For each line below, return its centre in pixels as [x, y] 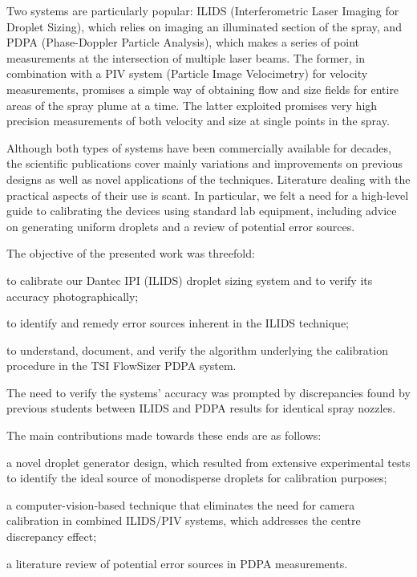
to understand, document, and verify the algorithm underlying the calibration [197, 349]
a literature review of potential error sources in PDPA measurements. [177, 563]
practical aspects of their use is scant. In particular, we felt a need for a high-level [208, 195]
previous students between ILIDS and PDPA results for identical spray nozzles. [201, 408]
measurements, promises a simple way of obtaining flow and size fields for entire [203, 89]
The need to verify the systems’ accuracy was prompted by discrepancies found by [208, 392]
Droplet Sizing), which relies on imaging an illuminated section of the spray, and [204, 26]
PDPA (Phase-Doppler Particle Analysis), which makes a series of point [183, 42]
